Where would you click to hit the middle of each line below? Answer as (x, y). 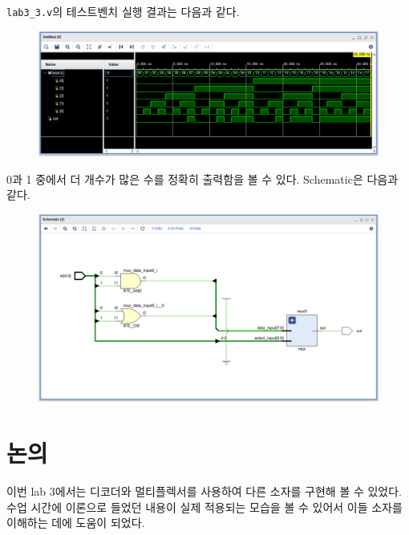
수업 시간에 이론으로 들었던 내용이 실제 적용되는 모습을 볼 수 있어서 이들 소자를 (204, 507)
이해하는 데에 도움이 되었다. (76, 523)
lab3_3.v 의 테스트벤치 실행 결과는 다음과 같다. (123, 11)
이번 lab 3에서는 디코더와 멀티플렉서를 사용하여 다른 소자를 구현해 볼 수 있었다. (204, 491)
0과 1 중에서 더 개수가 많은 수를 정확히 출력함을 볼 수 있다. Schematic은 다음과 (202, 178)
